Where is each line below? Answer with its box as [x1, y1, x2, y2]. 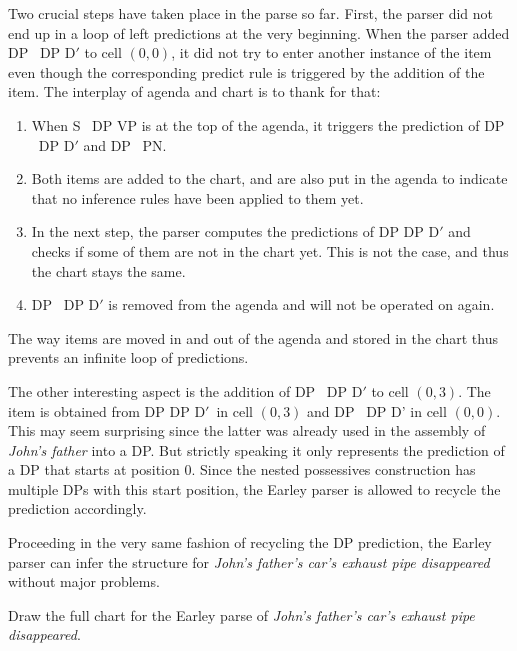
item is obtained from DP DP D [8, 400, 206, 421]
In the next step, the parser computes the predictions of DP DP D [31, 221, 440, 242]
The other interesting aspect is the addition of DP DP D [8, 380, 363, 401]
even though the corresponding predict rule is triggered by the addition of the [8, 61, 485, 82]
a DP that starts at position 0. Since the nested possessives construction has [8, 459, 476, 480]
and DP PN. [83, 134, 167, 155]
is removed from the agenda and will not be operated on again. [108, 294, 495, 315]
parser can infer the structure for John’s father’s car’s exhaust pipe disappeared [8, 551, 490, 572]
